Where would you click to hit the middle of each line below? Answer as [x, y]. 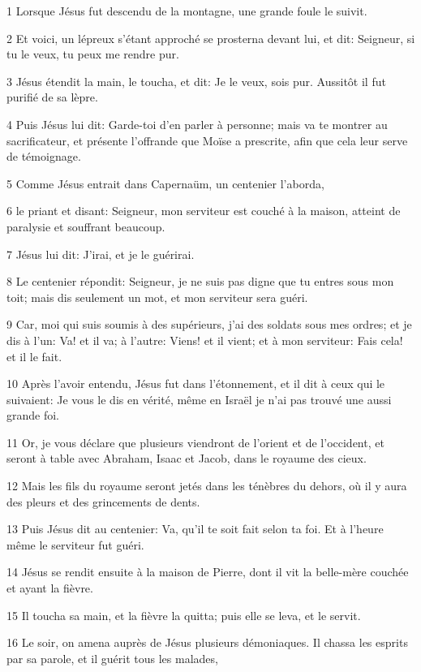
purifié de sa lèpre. [52, 97]
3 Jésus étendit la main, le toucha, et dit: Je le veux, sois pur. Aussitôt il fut [196, 81]
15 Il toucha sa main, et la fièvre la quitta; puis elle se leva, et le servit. [184, 615]
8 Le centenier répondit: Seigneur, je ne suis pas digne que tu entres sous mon [200, 281]
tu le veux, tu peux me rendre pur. [93, 54]
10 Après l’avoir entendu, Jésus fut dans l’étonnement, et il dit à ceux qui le [196, 383]
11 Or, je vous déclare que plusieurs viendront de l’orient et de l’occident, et [195, 442]
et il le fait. [34, 356]
